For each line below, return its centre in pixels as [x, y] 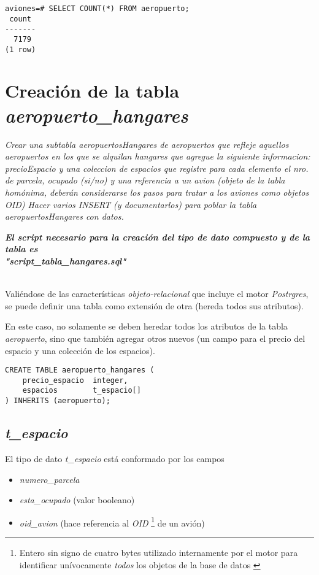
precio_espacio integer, [75, 380]
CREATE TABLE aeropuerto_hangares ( [80, 370]
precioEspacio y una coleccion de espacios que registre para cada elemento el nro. [157, 168]
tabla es [21, 249]
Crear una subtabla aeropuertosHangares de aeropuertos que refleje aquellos [147, 144]
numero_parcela [49, 479]
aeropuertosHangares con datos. [64, 216]
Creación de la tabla [92, 91]
